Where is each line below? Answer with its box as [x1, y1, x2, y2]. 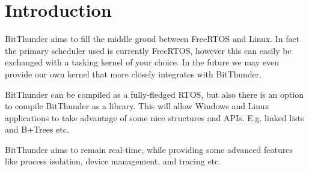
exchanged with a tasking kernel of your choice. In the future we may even [5, 56, 279, 68]
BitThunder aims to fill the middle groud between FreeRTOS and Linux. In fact [5, 32, 300, 45]
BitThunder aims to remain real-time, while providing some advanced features [5, 143, 293, 155]
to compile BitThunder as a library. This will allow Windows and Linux [5, 100, 269, 112]
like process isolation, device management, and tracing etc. [5, 155, 221, 167]
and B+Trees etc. [5, 123, 69, 136]
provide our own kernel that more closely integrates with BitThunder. [5, 67, 262, 80]
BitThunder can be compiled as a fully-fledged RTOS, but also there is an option [5, 88, 304, 100]
